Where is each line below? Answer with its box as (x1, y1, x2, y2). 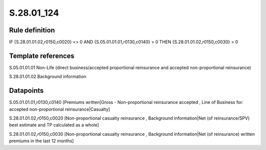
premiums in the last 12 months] (9, 138, 74, 144)
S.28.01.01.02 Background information (9, 74, 86, 79)
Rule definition (9, 26, 55, 34)
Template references (9, 51, 75, 60)
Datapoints (9, 86, 44, 95)
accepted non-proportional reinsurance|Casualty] (9, 106, 110, 112)
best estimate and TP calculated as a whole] (9, 122, 100, 128)
